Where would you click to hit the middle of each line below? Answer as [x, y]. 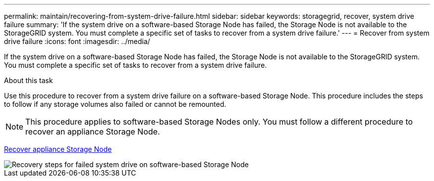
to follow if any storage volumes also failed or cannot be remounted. [115, 104]
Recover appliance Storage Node [58, 149]
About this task [28, 80]
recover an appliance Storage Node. [93, 132]
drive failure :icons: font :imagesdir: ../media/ [77, 41]
